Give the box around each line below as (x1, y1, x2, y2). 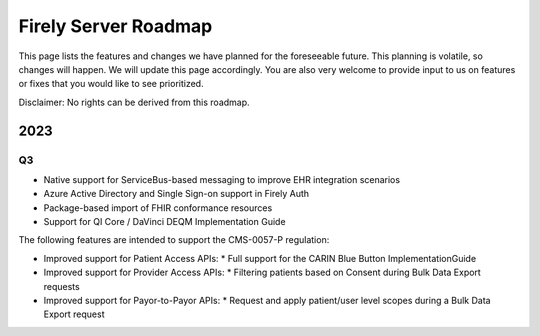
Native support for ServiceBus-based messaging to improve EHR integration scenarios (43, 173, 400, 185)
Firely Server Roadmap (18, 15, 213, 37)
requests (43, 280, 80, 292)
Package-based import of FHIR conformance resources (43, 201, 273, 214)
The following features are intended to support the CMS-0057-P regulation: (18, 234, 330, 246)
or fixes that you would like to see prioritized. (18, 78, 204, 90)
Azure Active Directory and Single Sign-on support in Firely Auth (43, 188, 310, 200)
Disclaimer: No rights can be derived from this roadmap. (18, 96, 250, 108)
